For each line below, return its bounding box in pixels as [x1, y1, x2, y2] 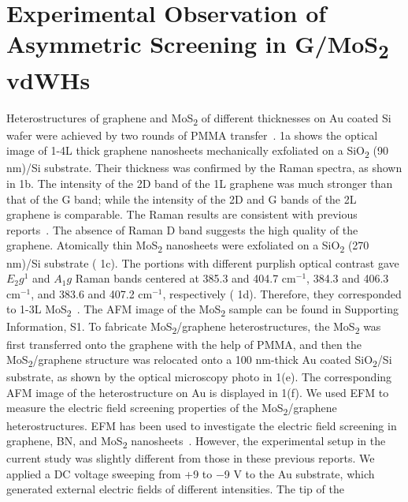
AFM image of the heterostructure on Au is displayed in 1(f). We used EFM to [6, 384, 389, 400]
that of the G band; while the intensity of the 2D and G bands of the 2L [6, 190, 357, 207]
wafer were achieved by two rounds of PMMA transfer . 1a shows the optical [6, 126, 378, 143]
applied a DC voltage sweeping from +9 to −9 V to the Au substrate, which [6, 465, 375, 481]
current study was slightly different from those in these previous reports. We [6, 450, 375, 466]
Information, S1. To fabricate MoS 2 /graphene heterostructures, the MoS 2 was [6, 318, 381, 337]
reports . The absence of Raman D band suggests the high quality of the [6, 221, 358, 238]
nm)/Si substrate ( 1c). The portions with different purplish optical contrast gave [6, 254, 399, 271]
